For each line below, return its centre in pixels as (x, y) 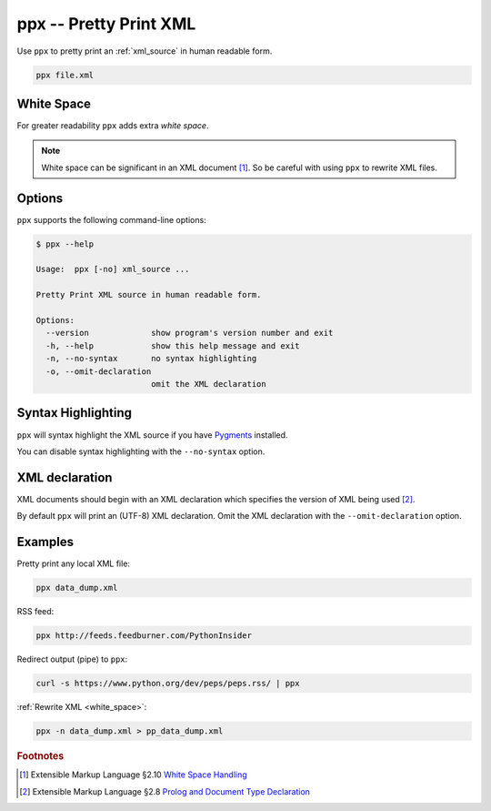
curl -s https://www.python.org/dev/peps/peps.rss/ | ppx (168, 684)
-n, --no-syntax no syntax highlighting (151, 359)
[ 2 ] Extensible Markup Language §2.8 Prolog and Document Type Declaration (165, 791)
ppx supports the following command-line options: (111, 219)
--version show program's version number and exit (190, 333)
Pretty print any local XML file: (74, 563)
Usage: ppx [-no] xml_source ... (113, 269)
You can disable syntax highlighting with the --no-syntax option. (141, 451)
